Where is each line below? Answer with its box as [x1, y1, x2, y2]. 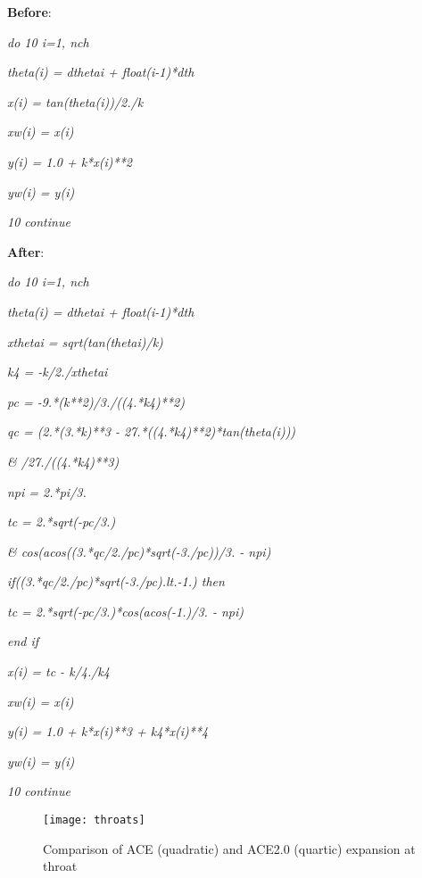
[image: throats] [43, 814, 145, 827]
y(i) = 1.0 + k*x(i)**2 [7, 152, 132, 170]
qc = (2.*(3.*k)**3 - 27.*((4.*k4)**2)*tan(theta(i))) [7, 422, 296, 441]
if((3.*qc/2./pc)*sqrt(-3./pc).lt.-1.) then [7, 572, 225, 591]
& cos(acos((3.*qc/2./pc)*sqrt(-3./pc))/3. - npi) [7, 542, 271, 560]
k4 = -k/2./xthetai [7, 362, 108, 381]
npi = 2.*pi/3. [7, 482, 87, 501]
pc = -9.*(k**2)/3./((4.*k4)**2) [7, 392, 185, 410]
